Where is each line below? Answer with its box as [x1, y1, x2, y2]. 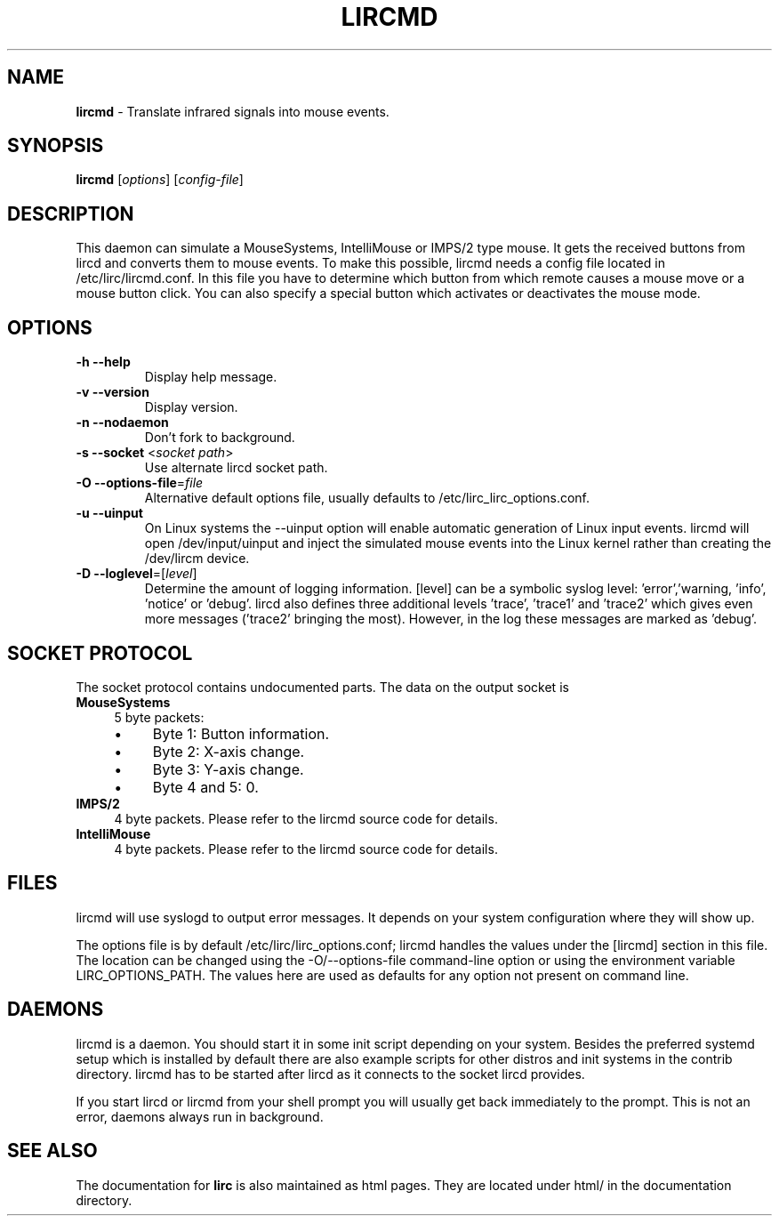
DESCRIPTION [7, 202, 134, 225]
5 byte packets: [114, 709, 205, 725]
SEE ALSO [7, 1139, 98, 1163]
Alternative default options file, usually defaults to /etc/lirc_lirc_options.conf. [144, 490, 590, 506]
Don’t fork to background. [144, 430, 295, 446]
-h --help [76, 354, 131, 370]
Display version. [144, 399, 238, 415]
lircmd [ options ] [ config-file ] [76, 172, 244, 188]
